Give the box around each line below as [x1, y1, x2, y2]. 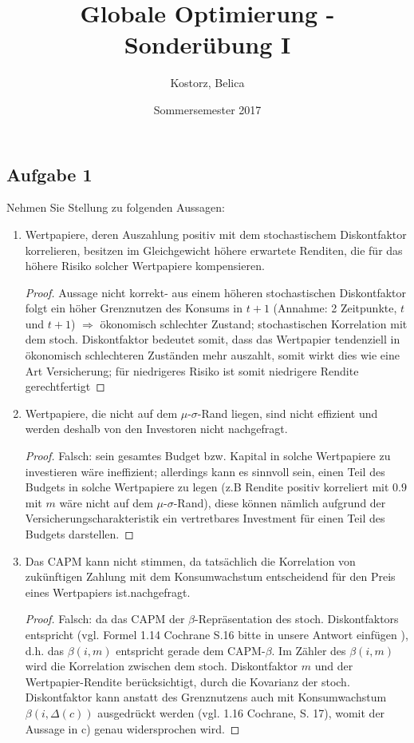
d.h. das [25, 642, 65, 658]
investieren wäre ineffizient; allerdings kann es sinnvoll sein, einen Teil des [25, 463, 385, 479]
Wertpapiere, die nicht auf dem [25, 404, 178, 421]
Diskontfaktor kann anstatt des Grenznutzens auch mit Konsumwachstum [25, 689, 387, 705]
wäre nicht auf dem [59, 494, 153, 511]
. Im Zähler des [271, 642, 346, 658]
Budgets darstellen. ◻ [25, 526, 134, 542]
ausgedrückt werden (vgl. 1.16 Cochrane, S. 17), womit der [97, 704, 385, 721]
